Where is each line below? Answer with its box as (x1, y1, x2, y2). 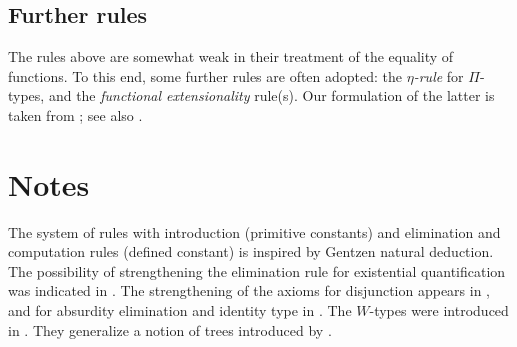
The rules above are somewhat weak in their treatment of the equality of (8, 46, 454, 67)
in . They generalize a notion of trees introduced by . (8, 319, 332, 340)
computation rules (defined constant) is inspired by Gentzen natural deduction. (8, 241, 494, 262)
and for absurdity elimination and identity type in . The (8, 300, 352, 321)
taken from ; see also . (8, 104, 143, 125)
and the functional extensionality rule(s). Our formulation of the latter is (48, 85, 495, 106)
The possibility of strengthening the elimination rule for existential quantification (8, 260, 506, 281)
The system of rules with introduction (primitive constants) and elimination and (8, 221, 501, 242)
